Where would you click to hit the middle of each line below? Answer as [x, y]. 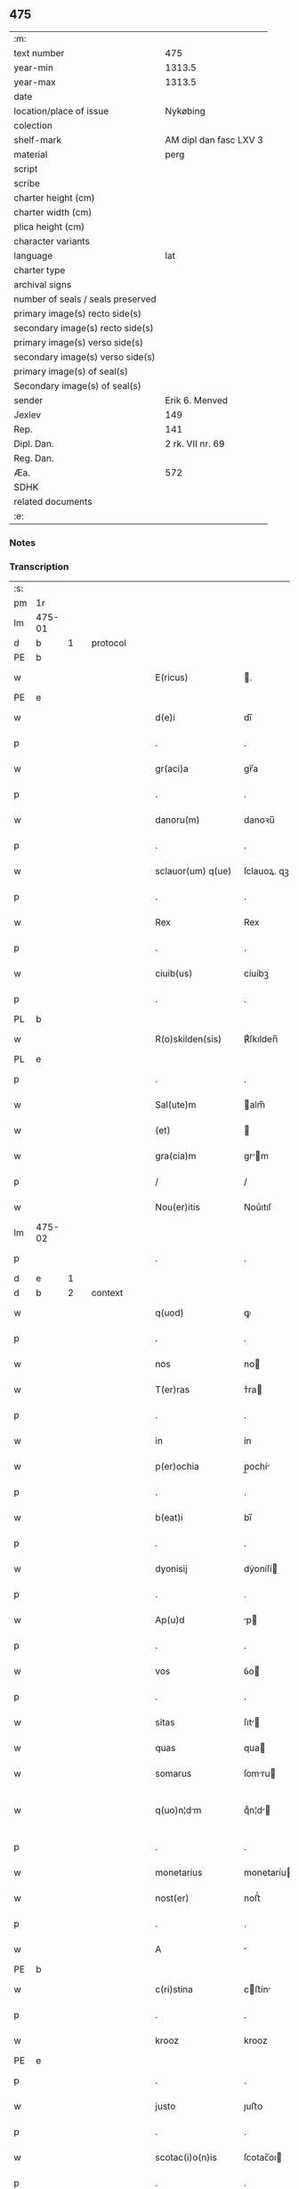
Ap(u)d [170, 1620]
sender [28, 400]
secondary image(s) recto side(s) [84, 328]
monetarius [179, 1873]
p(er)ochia [178, 1466]
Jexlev [28, 415]
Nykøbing [186, 110]
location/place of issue [61, 110]
